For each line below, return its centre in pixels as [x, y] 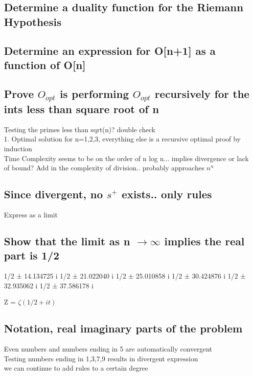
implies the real [204, 241]
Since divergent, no [54, 194]
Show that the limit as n [67, 241]
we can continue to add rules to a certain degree [76, 368]
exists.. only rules [167, 194]
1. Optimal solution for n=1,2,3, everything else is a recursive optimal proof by [122, 139]
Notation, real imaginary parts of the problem [123, 328]
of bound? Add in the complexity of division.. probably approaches [104, 168]
